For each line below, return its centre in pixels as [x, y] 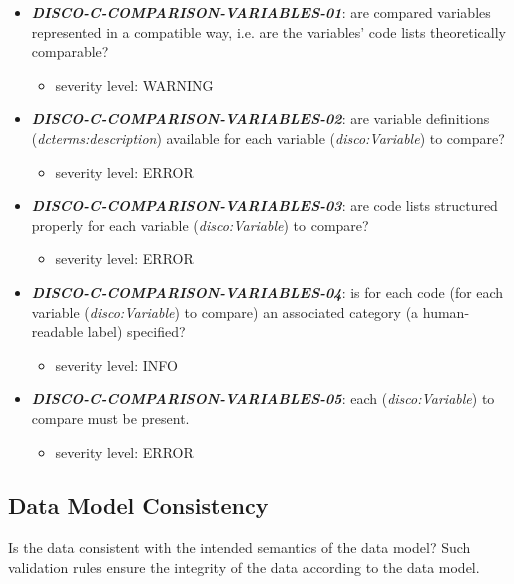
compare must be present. [110, 417]
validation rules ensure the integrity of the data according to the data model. [244, 566]
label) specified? [136, 331]
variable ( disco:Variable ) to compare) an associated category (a [225, 311]
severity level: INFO [116, 364]
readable [57, 331]
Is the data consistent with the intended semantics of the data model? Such [239, 547]
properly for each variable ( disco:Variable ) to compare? [200, 224]
